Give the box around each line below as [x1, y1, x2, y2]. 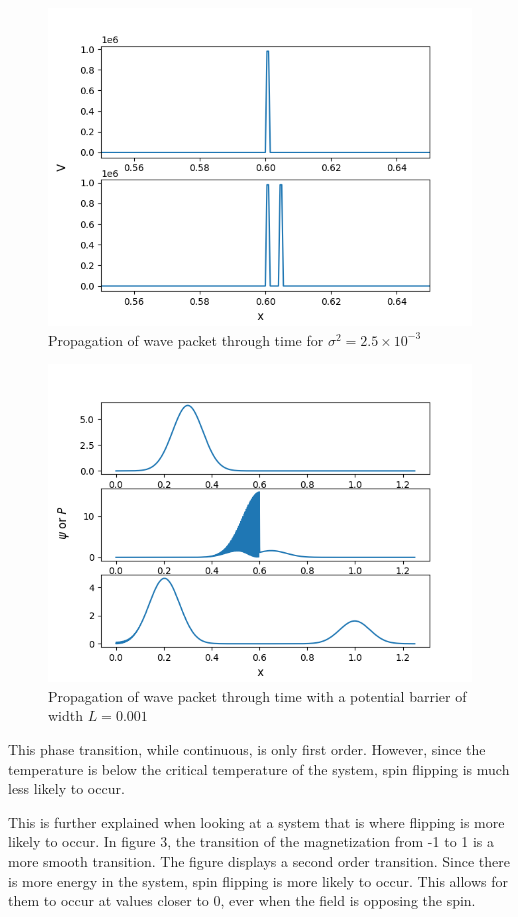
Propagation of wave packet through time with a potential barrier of [48, 685, 467, 706]
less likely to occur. [8, 778, 125, 799]
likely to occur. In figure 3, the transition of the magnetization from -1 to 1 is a [8, 831, 495, 852]
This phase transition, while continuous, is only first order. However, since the [8, 738, 486, 759]
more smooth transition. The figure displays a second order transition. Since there [8, 850, 511, 871]
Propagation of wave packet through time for [48, 329, 324, 350]
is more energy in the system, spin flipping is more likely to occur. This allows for [8, 870, 509, 891]
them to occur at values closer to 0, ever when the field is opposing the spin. [8, 890, 476, 911]
